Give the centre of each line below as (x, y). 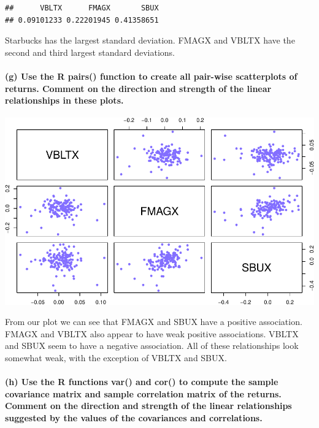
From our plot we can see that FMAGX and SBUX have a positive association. (154, 322)
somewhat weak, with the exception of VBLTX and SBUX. (116, 357)
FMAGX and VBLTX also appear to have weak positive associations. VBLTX (152, 333)
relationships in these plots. (64, 100)
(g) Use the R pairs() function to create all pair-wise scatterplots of (151, 76)
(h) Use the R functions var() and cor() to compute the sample (142, 382)
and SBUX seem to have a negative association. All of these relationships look (152, 346)
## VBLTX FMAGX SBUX (82, 8)
